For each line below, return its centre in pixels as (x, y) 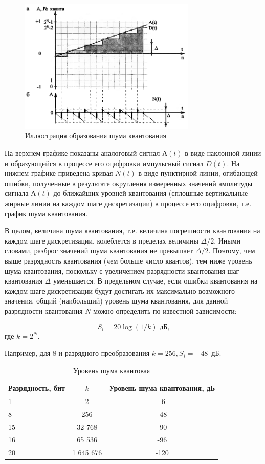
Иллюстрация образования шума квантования (96, 136)
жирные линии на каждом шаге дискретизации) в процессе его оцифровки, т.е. (128, 203)
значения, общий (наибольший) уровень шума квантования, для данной (116, 301)
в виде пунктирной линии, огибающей (198, 173)
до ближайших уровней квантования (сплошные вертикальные (151, 193)
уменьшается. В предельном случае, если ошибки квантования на (155, 281)
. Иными (227, 240)
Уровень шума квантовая (112, 370)
